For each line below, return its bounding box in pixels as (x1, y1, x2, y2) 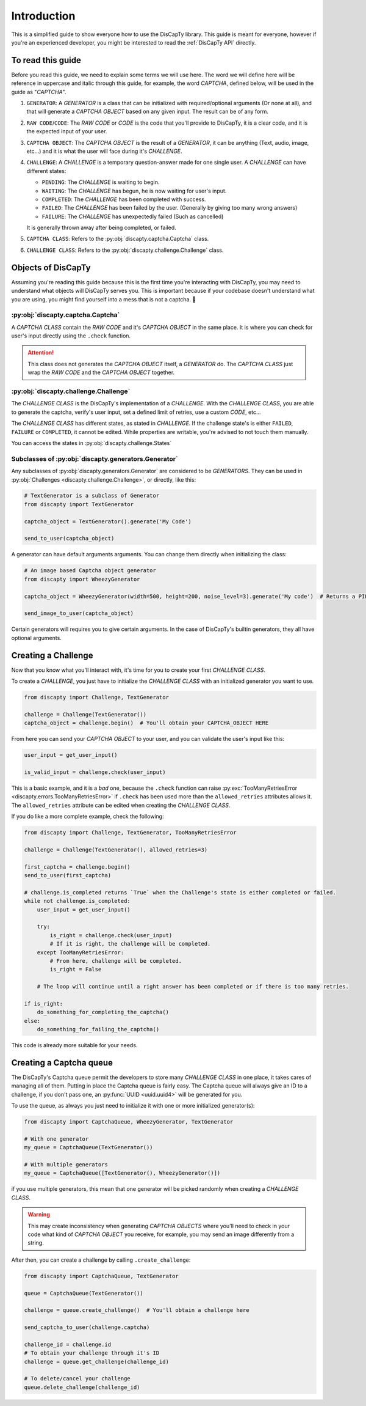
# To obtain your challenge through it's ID (24, 1350, 160, 1356)
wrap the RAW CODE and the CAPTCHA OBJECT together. (27, 369, 175, 376)
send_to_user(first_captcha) (24, 872, 112, 879)
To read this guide (11, 55, 82, 65)
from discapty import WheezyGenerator (24, 575, 140, 583)
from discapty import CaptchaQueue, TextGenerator (24, 1272, 179, 1279)
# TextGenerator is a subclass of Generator (24, 492, 160, 499)
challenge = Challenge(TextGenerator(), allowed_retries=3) (24, 846, 208, 853)
